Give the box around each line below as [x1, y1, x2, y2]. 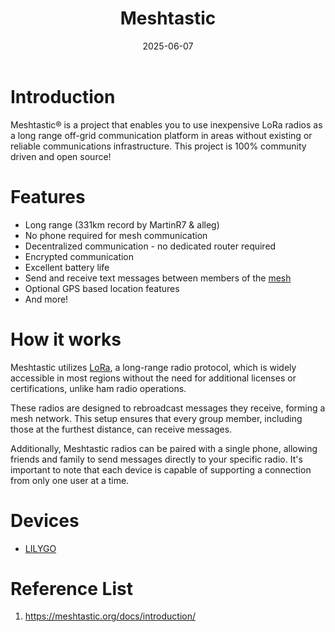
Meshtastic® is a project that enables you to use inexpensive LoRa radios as [10, 118, 323, 131]
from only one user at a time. [10, 474, 130, 486]
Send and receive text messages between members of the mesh [24, 272, 292, 284]
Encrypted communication [24, 250, 135, 262]
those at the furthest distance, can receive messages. [10, 423, 233, 435]
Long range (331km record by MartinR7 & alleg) [24, 218, 220, 231]
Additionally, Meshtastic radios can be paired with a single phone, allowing [10, 442, 318, 454]
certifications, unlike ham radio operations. [10, 382, 187, 394]
